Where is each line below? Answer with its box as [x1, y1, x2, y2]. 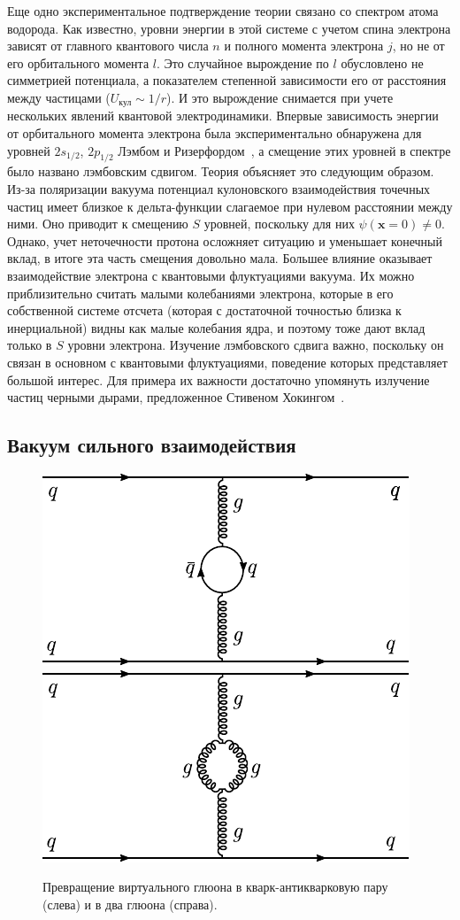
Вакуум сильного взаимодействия [7, 431, 296, 459]
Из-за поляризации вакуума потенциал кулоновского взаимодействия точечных [7, 180, 431, 197]
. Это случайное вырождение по [156, 53, 329, 72]
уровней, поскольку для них [203, 214, 355, 233]
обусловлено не [341, 53, 424, 72]
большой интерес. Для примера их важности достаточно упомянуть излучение [7, 370, 430, 389]
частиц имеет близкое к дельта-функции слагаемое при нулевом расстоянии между [7, 197, 453, 215]
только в [7, 336, 52, 354]
